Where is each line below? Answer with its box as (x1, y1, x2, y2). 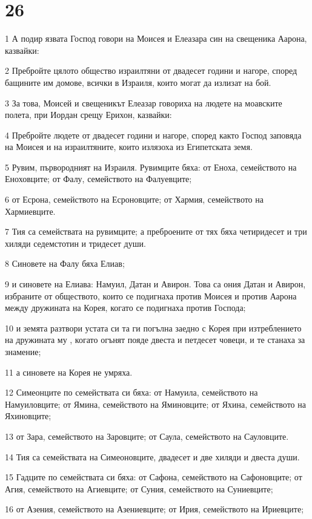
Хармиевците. (5, 204, 56, 217)
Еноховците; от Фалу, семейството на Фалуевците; (5, 172, 192, 185)
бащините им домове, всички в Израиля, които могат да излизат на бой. (5, 76, 271, 88)
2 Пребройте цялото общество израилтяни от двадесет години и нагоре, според (5, 64, 297, 77)
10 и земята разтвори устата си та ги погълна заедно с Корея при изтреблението (5, 321, 302, 334)
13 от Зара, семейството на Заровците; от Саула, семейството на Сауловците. (5, 429, 289, 442)
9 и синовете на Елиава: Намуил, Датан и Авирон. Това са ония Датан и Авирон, (5, 278, 306, 290)
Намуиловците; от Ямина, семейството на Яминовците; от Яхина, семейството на (5, 397, 306, 410)
